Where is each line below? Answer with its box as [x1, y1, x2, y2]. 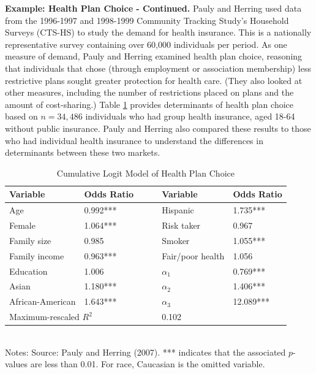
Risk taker [162, 219, 201, 231]
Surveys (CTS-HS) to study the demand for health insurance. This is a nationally [5, 26, 312, 39]
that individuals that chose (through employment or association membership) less [5, 61, 311, 74]
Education [9, 264, 48, 277]
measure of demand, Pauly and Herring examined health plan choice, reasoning [5, 50, 303, 63]
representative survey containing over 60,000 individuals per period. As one [5, 37, 287, 50]
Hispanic [162, 204, 194, 216]
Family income [9, 249, 64, 262]
